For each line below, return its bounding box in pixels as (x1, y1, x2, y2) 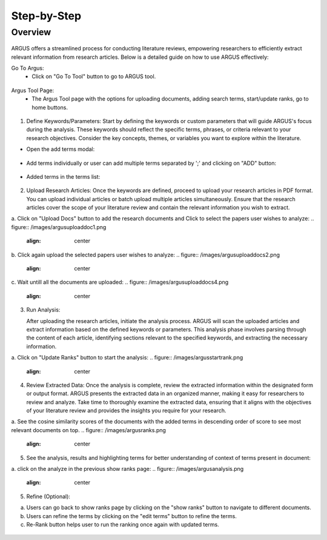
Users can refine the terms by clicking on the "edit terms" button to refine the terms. (26, 512, 237, 519)
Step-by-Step (11, 9, 82, 22)
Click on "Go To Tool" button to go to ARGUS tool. (31, 73, 156, 80)
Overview (11, 27, 51, 38)
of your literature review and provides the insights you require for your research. (26, 407, 226, 415)
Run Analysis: (26, 306, 61, 313)
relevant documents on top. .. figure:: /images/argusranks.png (11, 426, 167, 433)
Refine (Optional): (26, 493, 71, 500)
